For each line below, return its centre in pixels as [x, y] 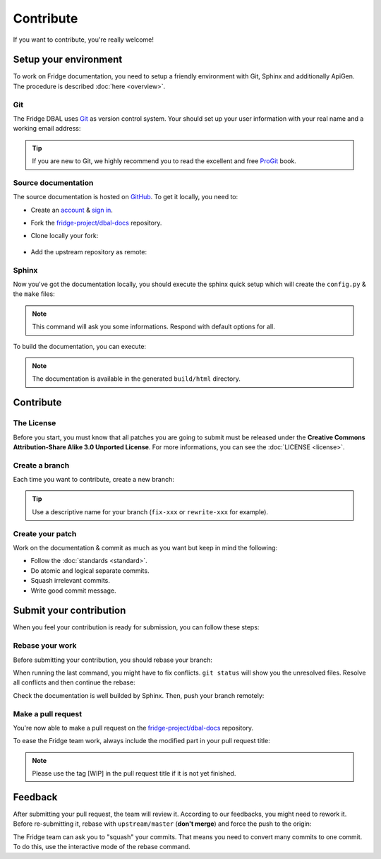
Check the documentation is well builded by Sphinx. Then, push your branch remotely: [139, 695]
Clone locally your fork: [65, 236]
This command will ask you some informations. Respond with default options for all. [153, 327]
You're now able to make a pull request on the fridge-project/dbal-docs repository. [133, 728]
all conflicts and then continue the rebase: [74, 682]
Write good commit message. [73, 591]
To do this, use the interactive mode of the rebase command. [102, 847]
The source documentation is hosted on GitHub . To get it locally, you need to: [126, 197]
